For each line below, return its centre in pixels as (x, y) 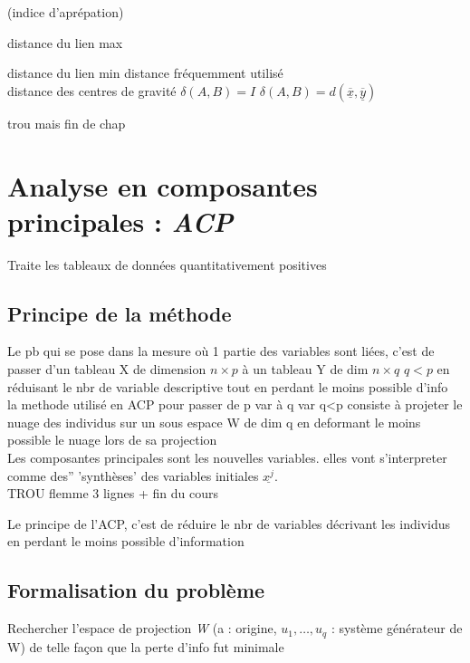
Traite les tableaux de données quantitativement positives (167, 264)
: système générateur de (397, 628)
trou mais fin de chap (67, 123)
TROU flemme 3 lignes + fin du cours (113, 493)
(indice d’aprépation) (66, 12)
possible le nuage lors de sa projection (112, 440)
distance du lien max (65, 42)
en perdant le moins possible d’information (126, 541)
